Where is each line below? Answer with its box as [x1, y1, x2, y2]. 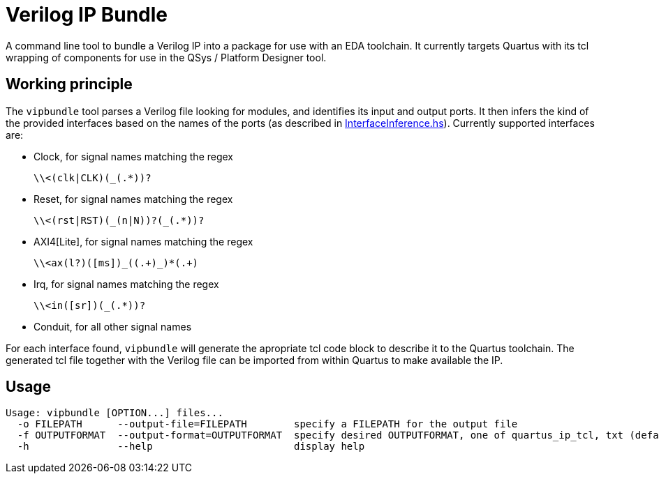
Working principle [6, 75, 133, 93]
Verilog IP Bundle [6, 3, 168, 26]
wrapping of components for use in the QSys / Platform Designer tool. [6, 51, 327, 63]
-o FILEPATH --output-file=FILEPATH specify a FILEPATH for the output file [17, 418, 518, 430]
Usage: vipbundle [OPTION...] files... [6, 407, 223, 419]
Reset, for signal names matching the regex [34, 192, 233, 205]
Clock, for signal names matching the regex [34, 150, 234, 162]
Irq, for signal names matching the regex [34, 277, 219, 290]
